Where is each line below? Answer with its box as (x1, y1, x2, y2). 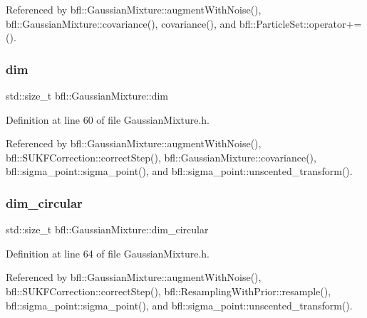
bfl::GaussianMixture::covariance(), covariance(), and (6, 16, 237, 31)
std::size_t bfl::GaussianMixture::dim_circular (6, 222, 209, 237)
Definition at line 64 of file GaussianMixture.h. (6, 245, 210, 260)
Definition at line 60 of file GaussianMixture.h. (6, 112, 210, 127)
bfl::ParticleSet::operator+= (239, 16, 362, 31)
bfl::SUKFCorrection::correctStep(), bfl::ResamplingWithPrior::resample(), (6, 283, 331, 298)
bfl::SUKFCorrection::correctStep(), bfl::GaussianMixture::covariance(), (6, 149, 316, 164)
